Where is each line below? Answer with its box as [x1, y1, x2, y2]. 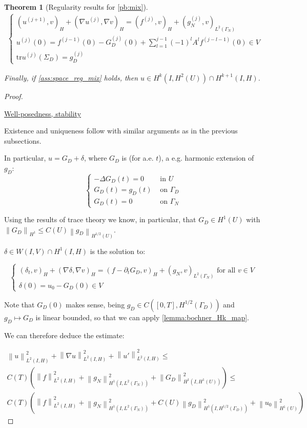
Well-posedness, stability [4, 108, 81, 119]
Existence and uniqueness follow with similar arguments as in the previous [4, 125, 238, 136]
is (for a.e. [121, 152, 154, 163]
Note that [4, 299, 35, 309]
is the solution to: [90, 245, 146, 256]
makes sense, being [66, 299, 125, 309]
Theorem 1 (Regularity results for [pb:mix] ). [4, 2, 148, 12]
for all [217, 266, 236, 274]
